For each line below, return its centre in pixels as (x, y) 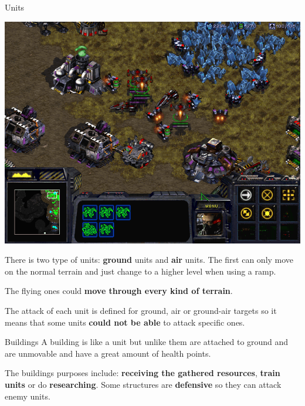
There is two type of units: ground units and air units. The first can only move (149, 260)
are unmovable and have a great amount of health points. (108, 353)
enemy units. (28, 396)
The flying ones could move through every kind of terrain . (119, 291)
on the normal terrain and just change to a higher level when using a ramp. (140, 271)
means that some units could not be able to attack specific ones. (125, 322)
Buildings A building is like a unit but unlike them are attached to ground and (147, 342)
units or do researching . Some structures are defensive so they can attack (143, 384)
